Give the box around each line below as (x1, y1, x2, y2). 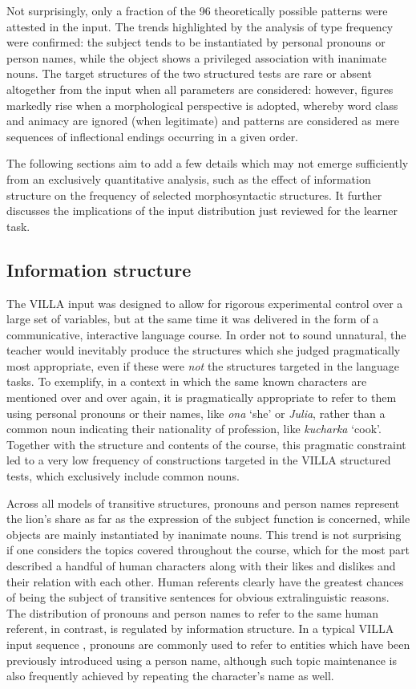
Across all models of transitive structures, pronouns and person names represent (6, 494, 400, 511)
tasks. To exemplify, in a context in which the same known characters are (6, 373, 367, 390)
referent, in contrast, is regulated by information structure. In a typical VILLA (6, 620, 394, 637)
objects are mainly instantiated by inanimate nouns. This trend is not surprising (6, 525, 402, 542)
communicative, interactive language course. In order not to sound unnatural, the (6, 326, 406, 342)
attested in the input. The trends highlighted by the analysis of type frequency (6, 18, 394, 34)
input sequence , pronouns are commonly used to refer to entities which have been (6, 635, 410, 652)
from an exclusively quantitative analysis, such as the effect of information (6, 170, 371, 187)
